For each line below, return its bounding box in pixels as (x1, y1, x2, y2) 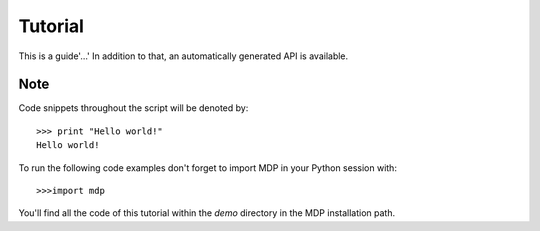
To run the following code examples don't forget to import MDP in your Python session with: (18, 161, 397, 174)
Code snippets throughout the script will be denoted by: (18, 102, 249, 114)
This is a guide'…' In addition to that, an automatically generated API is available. (18, 50, 349, 62)
